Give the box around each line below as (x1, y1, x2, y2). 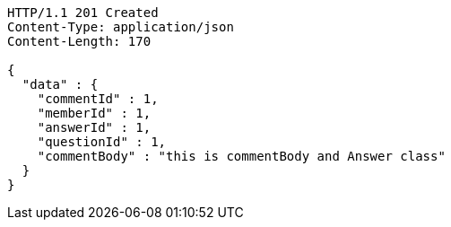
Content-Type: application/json (7, 20, 234, 34)
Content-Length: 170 (7, 34, 152, 48)
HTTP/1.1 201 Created (7, 5, 159, 20)
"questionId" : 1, (37, 135, 167, 149)
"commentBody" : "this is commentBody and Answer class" (37, 149, 446, 163)
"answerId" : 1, (37, 120, 152, 135)
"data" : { (22, 77, 99, 92)
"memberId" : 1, (37, 106, 152, 120)
